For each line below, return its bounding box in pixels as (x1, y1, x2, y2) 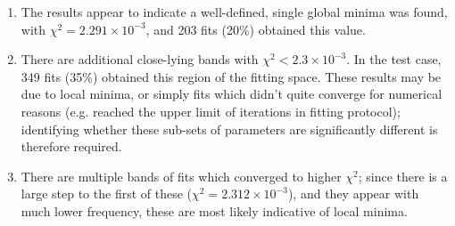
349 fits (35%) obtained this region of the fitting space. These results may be (21, 67, 442, 85)
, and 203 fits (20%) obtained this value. (145, 20, 366, 38)
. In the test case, (346, 50, 442, 69)
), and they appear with (287, 184, 419, 203)
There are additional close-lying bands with (21, 50, 259, 69)
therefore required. (21, 137, 122, 156)
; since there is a (358, 166, 448, 185)
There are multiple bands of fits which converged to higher (21, 166, 342, 185)
